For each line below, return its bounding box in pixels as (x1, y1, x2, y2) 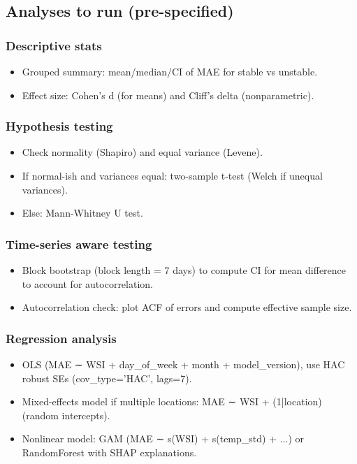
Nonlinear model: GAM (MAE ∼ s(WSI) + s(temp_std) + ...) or (22, 431, 304, 446)
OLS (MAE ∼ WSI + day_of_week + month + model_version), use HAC (22, 357, 345, 371)
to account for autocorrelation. (22, 276, 153, 291)
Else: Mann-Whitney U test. (22, 205, 143, 220)
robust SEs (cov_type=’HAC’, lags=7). (22, 370, 192, 385)
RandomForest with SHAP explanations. (22, 444, 197, 459)
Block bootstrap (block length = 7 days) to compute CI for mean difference (22, 263, 347, 277)
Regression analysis (6, 329, 117, 347)
